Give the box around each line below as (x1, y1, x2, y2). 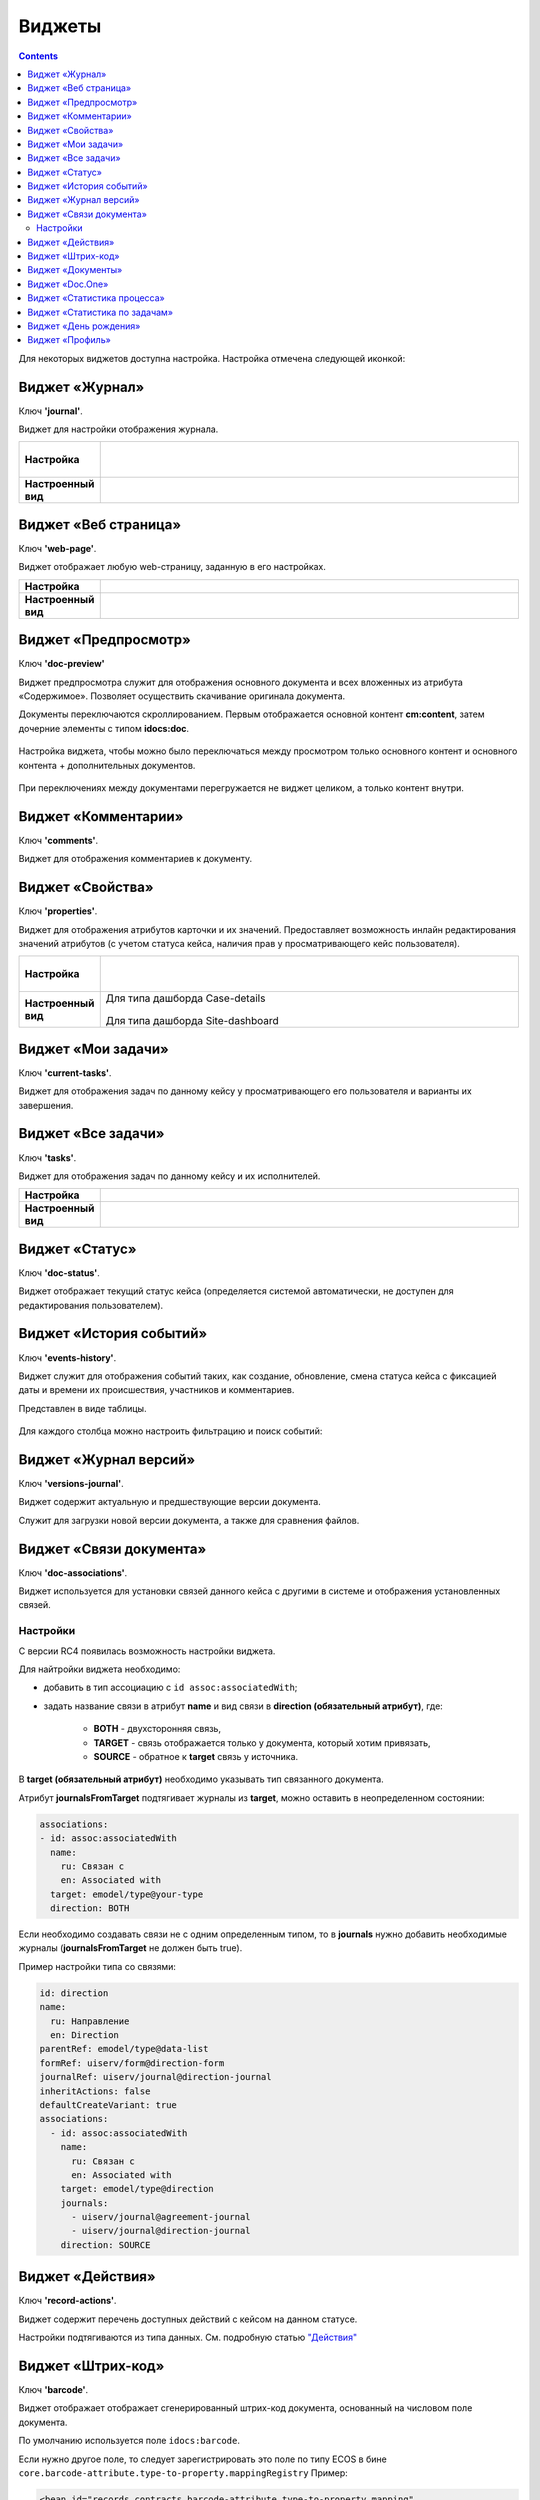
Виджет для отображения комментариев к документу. (18, 853, 253, 865)
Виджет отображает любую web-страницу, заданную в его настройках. (18, 561, 327, 573)
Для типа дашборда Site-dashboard (105, 1014, 279, 1028)
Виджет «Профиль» (27, 334, 112, 346)
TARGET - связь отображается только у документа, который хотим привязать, (93, 1736, 431, 1749)
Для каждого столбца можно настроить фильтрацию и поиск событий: (18, 1425, 323, 1437)
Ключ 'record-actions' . (18, 2295, 117, 2307)
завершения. (18, 1099, 74, 1111)
